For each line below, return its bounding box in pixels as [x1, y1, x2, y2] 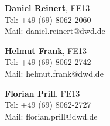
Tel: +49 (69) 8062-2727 [5, 98, 91, 111]
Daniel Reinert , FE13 [5, 2, 90, 13]
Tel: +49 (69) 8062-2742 [5, 56, 91, 68]
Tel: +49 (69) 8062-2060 [5, 13, 91, 25]
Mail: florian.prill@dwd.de [5, 110, 98, 122]
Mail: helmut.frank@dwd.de [5, 67, 104, 79]
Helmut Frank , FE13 [5, 44, 87, 56]
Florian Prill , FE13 [5, 87, 80, 99]
